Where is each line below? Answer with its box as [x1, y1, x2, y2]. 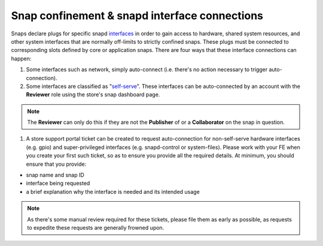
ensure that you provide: [26, 160, 87, 168]
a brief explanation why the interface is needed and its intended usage [26, 188, 200, 195]
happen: [11, 54, 32, 62]
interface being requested [26, 180, 90, 187]
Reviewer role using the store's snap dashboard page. [26, 91, 160, 98]
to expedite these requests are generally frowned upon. [27, 224, 164, 231]
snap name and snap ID [26, 171, 85, 179]
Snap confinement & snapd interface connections [11, 9, 263, 22]
